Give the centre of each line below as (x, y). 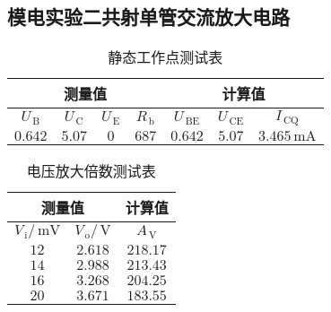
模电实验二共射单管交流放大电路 (148, 17)
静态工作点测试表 (165, 57)
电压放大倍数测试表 (91, 171)
